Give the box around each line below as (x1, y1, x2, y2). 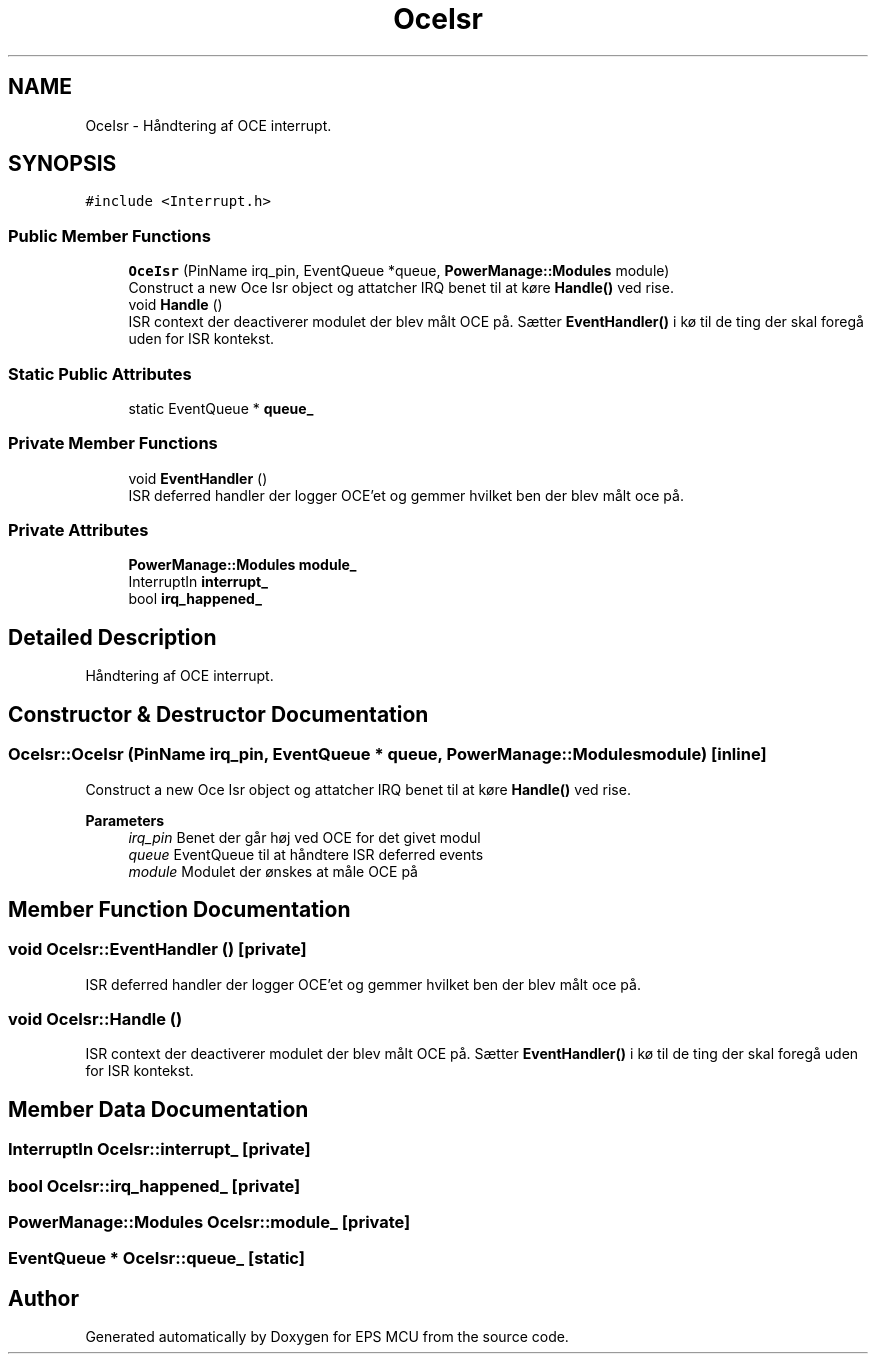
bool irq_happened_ (128, 590, 262, 608)
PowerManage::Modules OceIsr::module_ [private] (8, 1212, 411, 1233)
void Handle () (128, 296, 223, 314)
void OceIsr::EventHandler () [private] (8, 939, 307, 960)
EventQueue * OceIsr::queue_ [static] (8, 1248, 305, 1269)
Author (8, 1285, 79, 1311)
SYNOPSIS (8, 151, 117, 177)
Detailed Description (8, 624, 217, 650)
